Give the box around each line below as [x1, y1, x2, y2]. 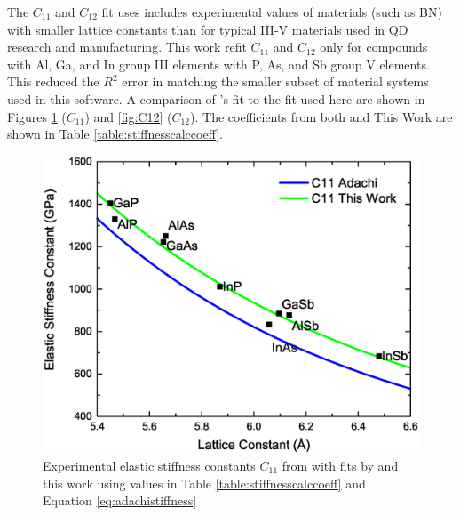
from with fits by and [282, 456, 399, 474]
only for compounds [320, 37, 428, 56]
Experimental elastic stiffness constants [43, 456, 256, 474]
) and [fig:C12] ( [84, 107, 172, 125]
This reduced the [7, 72, 99, 91]
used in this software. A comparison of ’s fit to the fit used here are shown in [7, 89, 425, 108]
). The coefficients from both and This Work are [190, 107, 453, 125]
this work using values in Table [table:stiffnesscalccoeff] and [43, 473, 366, 492]
